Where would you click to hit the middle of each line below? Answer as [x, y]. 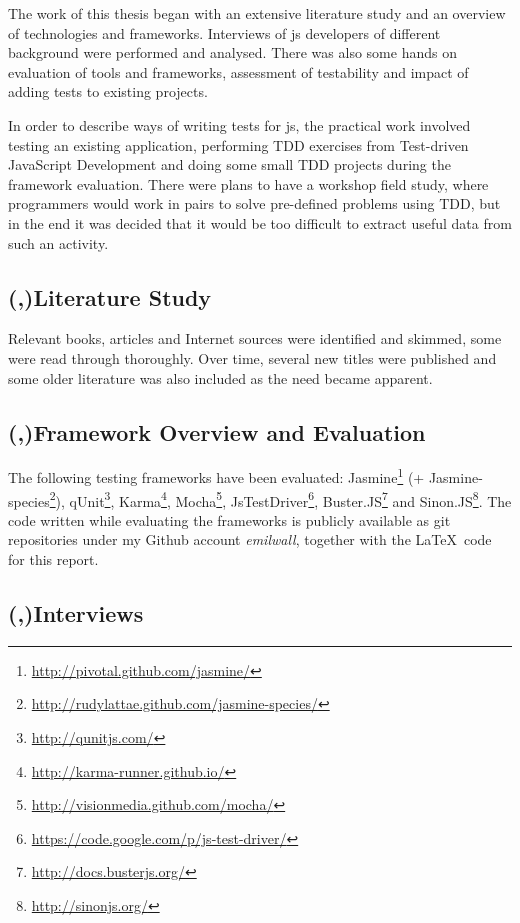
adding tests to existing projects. [108, 91]
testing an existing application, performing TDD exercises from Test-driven [238, 144]
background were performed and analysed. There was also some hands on [232, 52]
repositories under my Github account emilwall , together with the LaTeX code [250, 539]
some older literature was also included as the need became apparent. [220, 377]
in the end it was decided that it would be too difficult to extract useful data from [260, 222]
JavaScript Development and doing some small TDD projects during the [229, 164]
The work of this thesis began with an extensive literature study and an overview [257, 13]
